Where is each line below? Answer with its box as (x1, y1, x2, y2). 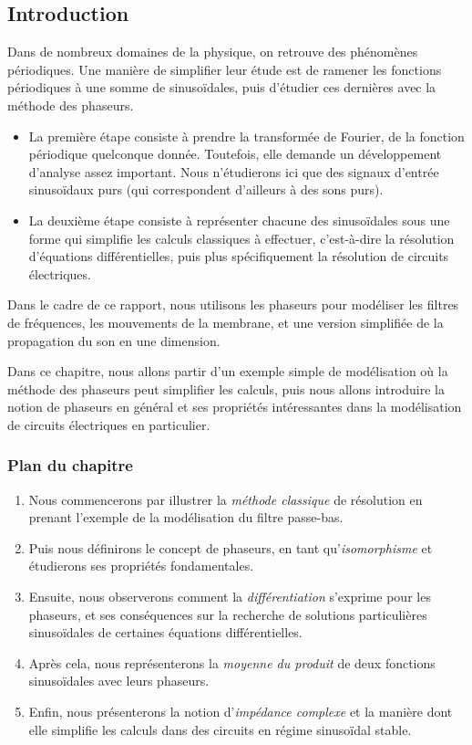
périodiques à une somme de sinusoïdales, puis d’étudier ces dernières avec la (7, 78, 436, 97)
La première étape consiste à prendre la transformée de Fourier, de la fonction (28, 126, 465, 145)
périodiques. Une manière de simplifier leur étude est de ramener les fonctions (7, 59, 442, 79)
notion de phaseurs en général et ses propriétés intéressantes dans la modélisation (7, 397, 462, 416)
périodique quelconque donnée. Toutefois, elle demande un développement (28, 144, 442, 163)
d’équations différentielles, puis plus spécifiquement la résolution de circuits (28, 247, 449, 266)
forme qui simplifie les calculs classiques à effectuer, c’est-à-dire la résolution (28, 228, 455, 247)
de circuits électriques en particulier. (7, 414, 210, 434)
